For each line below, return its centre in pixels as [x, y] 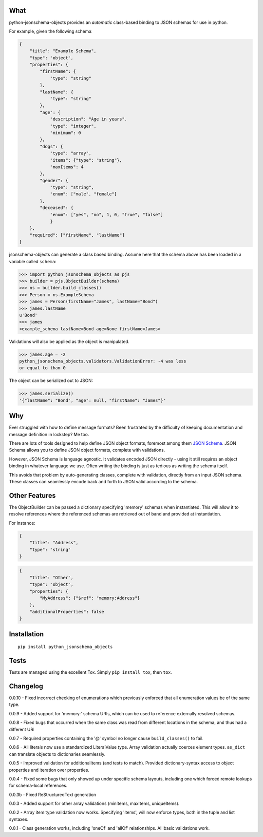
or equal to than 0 [42, 368]
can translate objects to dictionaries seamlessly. [57, 754]
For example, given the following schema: [51, 31]
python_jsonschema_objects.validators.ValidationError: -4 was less [103, 361]
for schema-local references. [38, 786]
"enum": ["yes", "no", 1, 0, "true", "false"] [106, 215]
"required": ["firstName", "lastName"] [77, 235]
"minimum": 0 [66, 133]
